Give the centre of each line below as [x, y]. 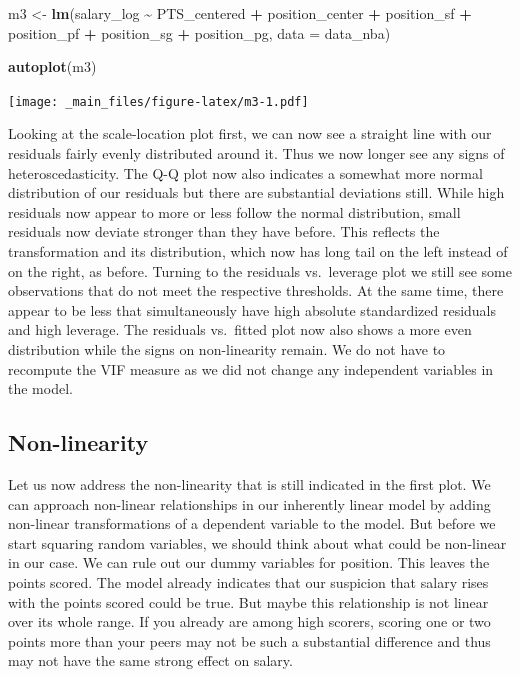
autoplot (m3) [52, 66]
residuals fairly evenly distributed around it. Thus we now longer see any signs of [256, 153]
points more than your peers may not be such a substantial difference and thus [249, 640]
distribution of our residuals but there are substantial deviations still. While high [256, 192]
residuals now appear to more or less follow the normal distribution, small [234, 211]
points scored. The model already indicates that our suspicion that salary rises [248, 581]
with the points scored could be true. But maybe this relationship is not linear [248, 601]
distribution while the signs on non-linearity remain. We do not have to [227, 348]
